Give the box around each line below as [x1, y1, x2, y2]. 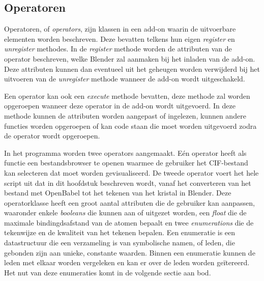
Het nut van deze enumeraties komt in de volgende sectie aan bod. [4, 267, 211, 277]
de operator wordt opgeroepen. [4, 130, 100, 141]
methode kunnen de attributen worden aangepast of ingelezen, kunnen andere [4, 110, 246, 121]
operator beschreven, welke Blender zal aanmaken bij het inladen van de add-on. [4, 53, 255, 64]
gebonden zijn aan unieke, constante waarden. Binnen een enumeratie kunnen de [4, 247, 255, 258]
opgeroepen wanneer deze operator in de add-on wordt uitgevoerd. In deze [4, 100, 236, 111]
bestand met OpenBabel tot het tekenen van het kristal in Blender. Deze [4, 187, 231, 198]
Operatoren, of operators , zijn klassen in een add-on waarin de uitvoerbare [4, 23, 236, 34]
